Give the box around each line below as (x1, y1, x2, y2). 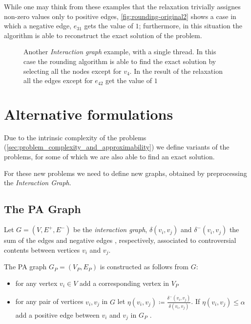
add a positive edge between (15, 309, 100, 320)
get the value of (105, 75, 152, 86)
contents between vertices (4, 244, 80, 255)
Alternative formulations (4, 104, 173, 124)
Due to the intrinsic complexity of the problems (4, 132, 146, 142)
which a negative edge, (4, 21, 72, 31)
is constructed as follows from (100, 261, 189, 272)
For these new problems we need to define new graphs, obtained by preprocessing (4, 168, 247, 178)
